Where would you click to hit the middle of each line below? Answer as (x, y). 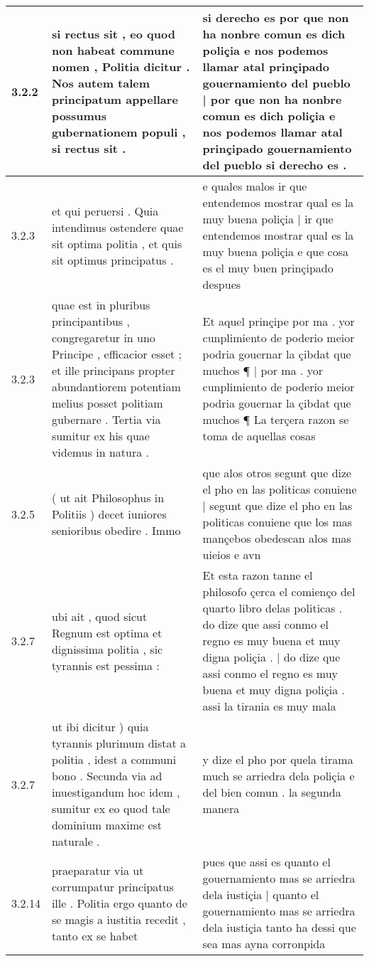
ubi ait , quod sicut (99, 616)
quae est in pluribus (101, 305)
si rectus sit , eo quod (113, 34)
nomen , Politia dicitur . (121, 67)
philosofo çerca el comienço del (279, 591)
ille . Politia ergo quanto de (119, 903)
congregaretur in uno (103, 338)
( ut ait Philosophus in (108, 497)
